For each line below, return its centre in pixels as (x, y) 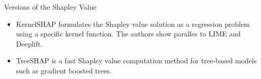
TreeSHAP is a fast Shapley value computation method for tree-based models (136, 61)
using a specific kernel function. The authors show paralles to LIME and (128, 34)
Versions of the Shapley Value (50, 7)
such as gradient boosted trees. (64, 70)
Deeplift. (29, 43)
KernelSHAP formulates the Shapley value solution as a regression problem (133, 24)
